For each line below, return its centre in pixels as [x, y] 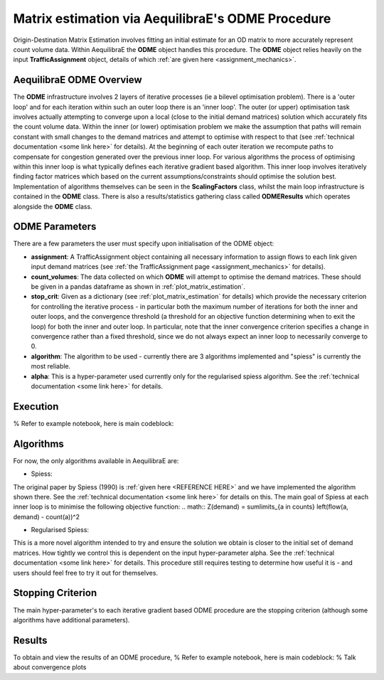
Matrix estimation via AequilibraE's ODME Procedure [172, 18]
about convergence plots [50, 667]
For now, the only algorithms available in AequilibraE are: [96, 461]
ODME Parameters [55, 227]
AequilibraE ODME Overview [78, 80]
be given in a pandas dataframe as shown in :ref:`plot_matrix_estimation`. [138, 287]
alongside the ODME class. [53, 206]
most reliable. [51, 366]
